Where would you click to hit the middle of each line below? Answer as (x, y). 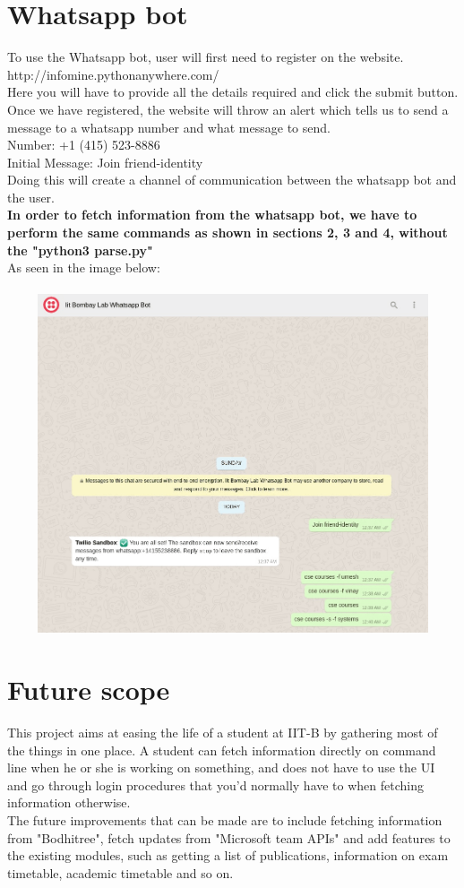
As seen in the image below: (84, 267)
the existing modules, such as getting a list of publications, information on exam (228, 855)
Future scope (89, 690)
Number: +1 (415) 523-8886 (84, 145)
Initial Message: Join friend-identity (105, 162)
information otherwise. (69, 802)
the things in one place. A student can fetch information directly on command (222, 750)
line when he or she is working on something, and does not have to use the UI (221, 767)
